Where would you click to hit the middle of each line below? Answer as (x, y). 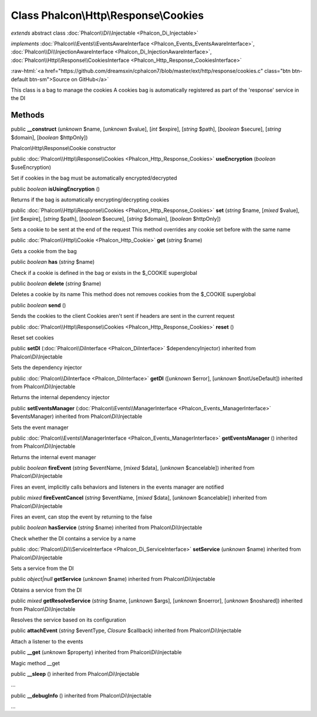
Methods (28, 115)
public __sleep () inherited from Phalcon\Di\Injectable (75, 673)
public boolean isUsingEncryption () (55, 189)
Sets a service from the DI (42, 568)
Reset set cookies (32, 338)
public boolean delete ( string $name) (56, 284)
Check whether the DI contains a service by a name (73, 538)
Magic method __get (35, 663)
